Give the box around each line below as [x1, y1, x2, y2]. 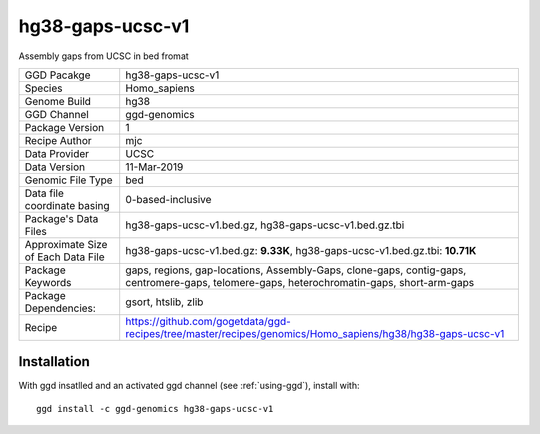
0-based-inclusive [125, 192, 212, 206]
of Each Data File [24, 250, 105, 264]
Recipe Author [24, 133, 92, 147]
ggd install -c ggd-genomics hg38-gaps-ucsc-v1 [36, 403, 274, 414]
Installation [18, 353, 90, 370]
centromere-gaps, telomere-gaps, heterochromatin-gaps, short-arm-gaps [125, 275, 475, 289]
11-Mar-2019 [125, 160, 184, 174]
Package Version [24, 120, 105, 134]
